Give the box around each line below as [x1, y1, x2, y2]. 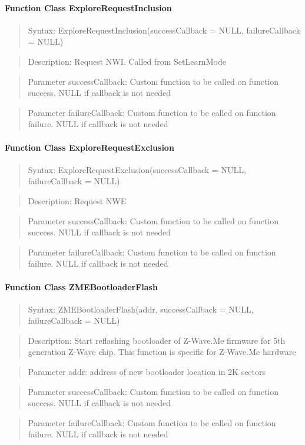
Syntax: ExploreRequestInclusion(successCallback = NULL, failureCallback [28, 24, 300, 36]
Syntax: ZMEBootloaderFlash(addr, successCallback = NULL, [28, 303, 254, 315]
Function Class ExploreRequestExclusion [5, 141, 174, 153]
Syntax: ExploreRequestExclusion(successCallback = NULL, [28, 163, 246, 175]
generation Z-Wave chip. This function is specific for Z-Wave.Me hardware [28, 346, 296, 358]
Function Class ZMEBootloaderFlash [5, 280, 158, 293]
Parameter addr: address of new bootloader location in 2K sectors [28, 366, 266, 378]
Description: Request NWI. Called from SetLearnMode [28, 55, 226, 67]
